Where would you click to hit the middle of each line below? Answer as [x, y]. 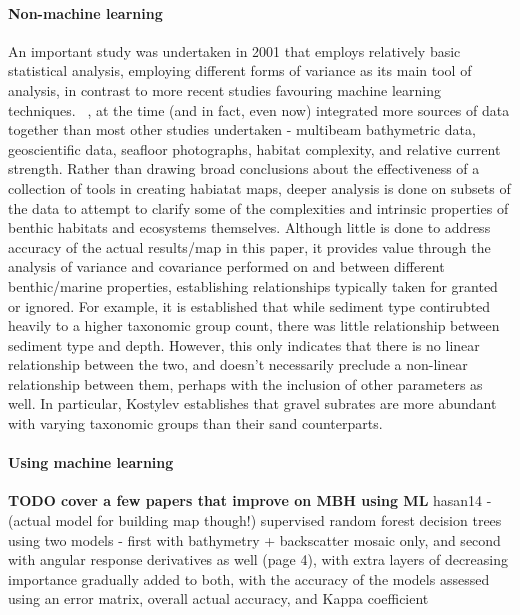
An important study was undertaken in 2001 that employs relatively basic [234, 50]
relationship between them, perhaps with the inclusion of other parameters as [245, 383]
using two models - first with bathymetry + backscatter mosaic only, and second [254, 539]
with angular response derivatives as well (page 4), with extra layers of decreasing [258, 559]
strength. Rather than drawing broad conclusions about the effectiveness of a [244, 168]
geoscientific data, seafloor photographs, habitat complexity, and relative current [254, 148]
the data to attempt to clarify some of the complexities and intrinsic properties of [258, 207]
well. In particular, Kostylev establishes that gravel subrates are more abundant [252, 403]
